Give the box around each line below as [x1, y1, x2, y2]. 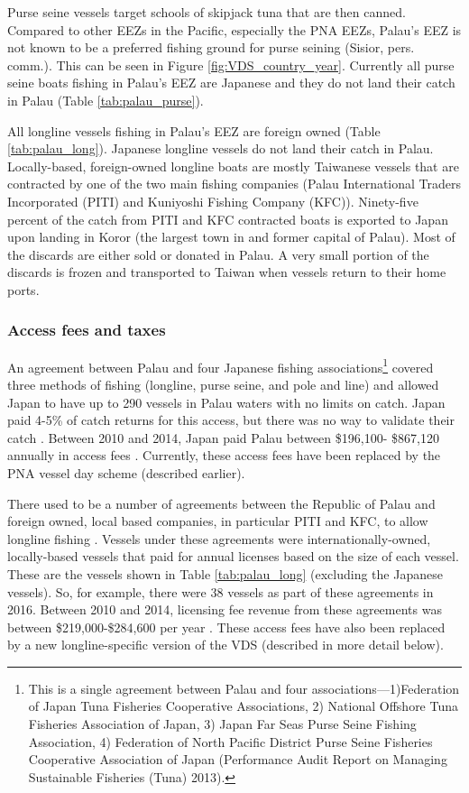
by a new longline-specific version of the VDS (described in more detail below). [7, 635, 444, 654]
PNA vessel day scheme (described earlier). [7, 463, 245, 482]
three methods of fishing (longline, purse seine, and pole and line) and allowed [7, 374, 439, 393]
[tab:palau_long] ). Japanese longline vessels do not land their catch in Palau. [7, 139, 434, 158]
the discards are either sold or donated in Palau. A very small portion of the [7, 244, 429, 263]
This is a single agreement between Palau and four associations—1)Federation [28, 678, 460, 697]
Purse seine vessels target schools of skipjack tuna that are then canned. [7, 3, 406, 21]
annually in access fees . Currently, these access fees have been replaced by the [7, 446, 441, 465]
